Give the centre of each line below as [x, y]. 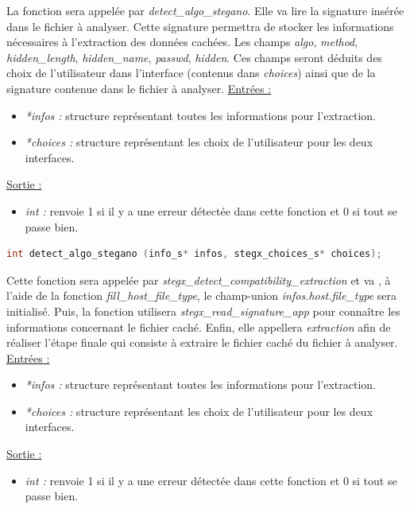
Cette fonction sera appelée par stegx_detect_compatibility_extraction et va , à [199, 280]
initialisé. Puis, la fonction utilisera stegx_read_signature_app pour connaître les [203, 311]
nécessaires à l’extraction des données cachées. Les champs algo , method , [182, 42]
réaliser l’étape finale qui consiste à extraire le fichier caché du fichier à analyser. [202, 342]
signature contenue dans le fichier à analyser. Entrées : [139, 88]
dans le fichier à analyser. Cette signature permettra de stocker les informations [200, 26]
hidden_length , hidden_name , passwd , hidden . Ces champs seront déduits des [194, 57]
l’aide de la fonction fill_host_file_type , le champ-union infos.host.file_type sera [201, 295]
